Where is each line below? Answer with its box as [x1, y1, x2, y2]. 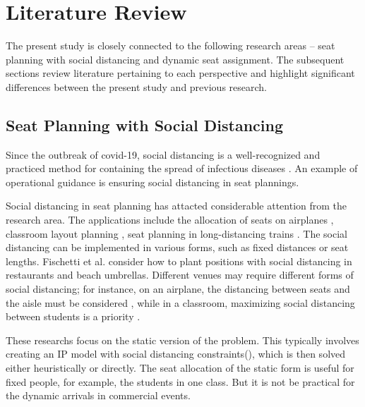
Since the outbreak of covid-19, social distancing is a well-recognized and [6, 147, 321, 162]
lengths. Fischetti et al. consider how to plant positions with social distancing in [6, 253, 352, 268]
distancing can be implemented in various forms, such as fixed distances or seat [6, 240, 349, 255]
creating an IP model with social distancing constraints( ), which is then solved [6, 346, 346, 361]
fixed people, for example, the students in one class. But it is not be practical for [6, 374, 355, 389]
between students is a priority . [6, 309, 140, 324]
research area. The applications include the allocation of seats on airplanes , [6, 212, 334, 227]
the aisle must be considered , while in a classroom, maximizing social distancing [6, 295, 355, 310]
